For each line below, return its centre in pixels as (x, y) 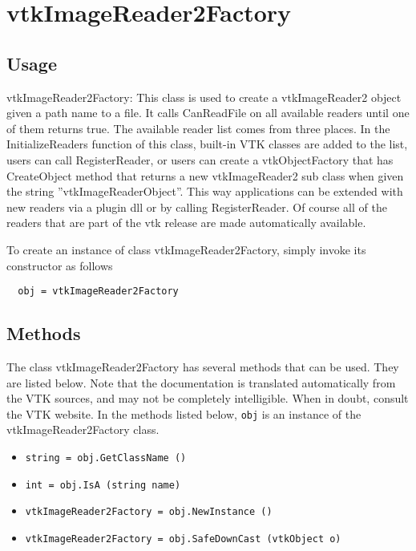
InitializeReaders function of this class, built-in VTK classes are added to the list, (207, 144)
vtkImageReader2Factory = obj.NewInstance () (149, 512)
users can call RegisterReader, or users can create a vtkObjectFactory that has (200, 159)
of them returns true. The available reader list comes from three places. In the (198, 128)
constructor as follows (60, 265)
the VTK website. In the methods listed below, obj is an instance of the (184, 413)
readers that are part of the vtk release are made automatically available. (186, 223)
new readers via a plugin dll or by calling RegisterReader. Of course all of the (197, 207)
